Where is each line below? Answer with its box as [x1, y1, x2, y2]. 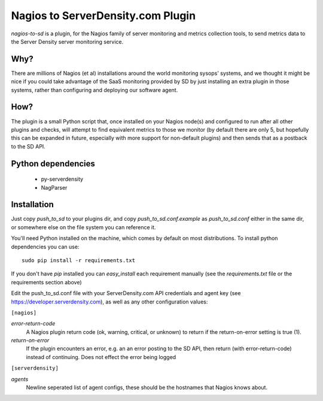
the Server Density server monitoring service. [11, 38, 124, 45]
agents [11, 375, 29, 382]
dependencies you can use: [11, 243, 80, 250]
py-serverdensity [41, 175, 84, 183]
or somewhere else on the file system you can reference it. [11, 223, 156, 230]
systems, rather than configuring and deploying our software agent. [11, 86, 178, 93]
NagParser [41, 184, 68, 191]
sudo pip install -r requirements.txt [22, 257, 136, 263]
